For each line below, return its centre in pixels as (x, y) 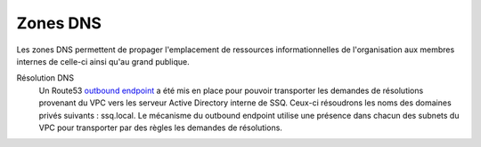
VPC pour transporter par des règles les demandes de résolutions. (160, 128)
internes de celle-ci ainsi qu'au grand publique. (103, 61)
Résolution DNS (45, 78)
